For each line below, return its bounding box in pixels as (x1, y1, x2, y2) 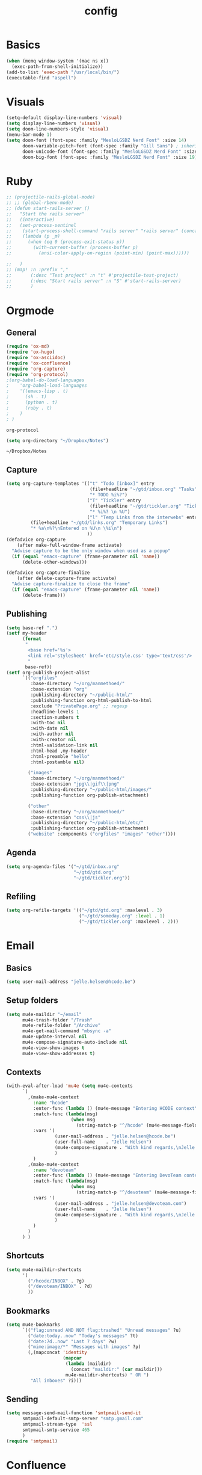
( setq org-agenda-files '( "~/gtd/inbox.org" (6, 863, 120, 870)
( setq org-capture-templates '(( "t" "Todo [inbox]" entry (6, 481, 155, 487)
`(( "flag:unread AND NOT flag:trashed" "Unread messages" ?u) (22, 1327, 182, 1333)
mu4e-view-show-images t (22, 1045, 85, 1051)
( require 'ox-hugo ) (6, 349, 55, 356)
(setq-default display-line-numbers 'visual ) (6, 115, 122, 121)
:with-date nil (30, 725, 69, 731)
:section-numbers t (30, 714, 79, 720)
